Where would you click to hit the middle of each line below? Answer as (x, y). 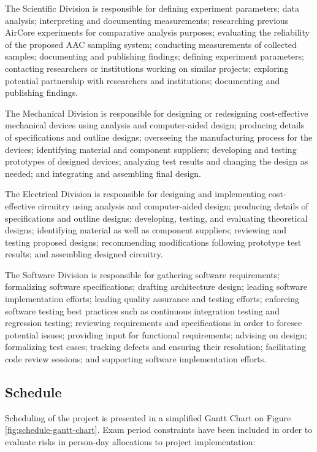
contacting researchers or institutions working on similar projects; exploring (147, 68)
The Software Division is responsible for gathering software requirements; (143, 274)
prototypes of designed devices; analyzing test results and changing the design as (157, 161)
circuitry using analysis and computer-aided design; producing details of (173, 205)
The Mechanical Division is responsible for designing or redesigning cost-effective (157, 113)
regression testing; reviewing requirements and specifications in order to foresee (154, 323)
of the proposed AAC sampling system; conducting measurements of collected (151, 44)
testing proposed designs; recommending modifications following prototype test (153, 242)
